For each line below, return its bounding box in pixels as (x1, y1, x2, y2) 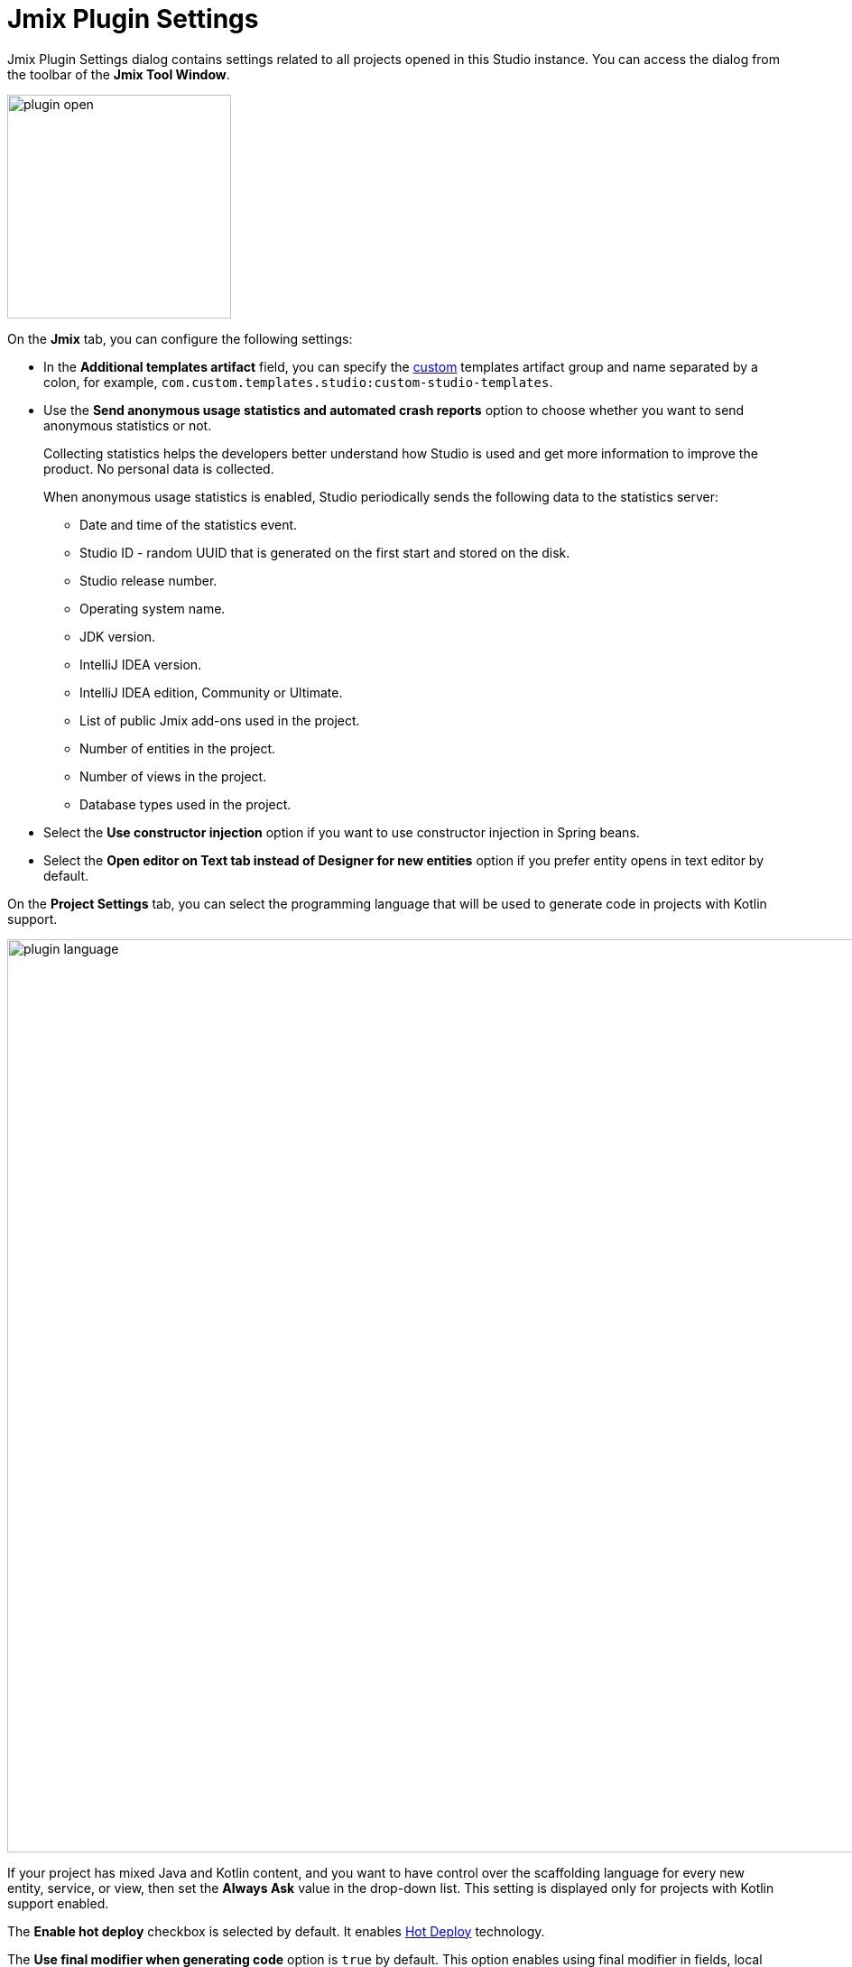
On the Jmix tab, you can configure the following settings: (7, 330, 353, 346)
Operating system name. (79, 600, 226, 616)
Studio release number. (79, 572, 218, 588)
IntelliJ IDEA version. (79, 656, 202, 672)
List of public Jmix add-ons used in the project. (79, 712, 360, 728)
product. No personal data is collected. (43, 460, 274, 476)
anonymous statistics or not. (43, 417, 212, 433)
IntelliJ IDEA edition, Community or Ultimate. (79, 684, 343, 700)
